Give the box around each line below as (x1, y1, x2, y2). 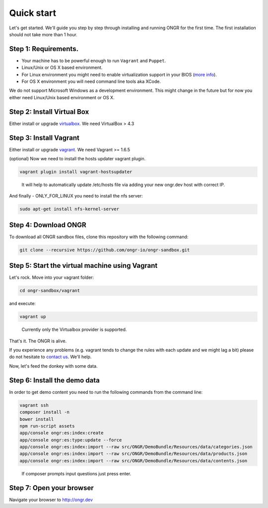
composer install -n (19, 409, 69, 415)
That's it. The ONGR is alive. (9, 338, 67, 344)
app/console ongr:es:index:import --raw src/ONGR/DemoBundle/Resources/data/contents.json (19, 458, 248, 463)
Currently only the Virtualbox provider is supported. (21, 326, 127, 332)
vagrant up (19, 314, 46, 319)
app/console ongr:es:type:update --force (19, 437, 122, 443)
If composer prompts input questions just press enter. (21, 470, 132, 476)
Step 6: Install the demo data (9, 376, 100, 384)
